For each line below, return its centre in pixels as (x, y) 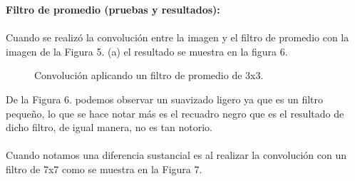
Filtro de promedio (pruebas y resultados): (113, 9)
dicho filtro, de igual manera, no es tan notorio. (109, 127)
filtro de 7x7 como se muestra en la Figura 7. (104, 169)
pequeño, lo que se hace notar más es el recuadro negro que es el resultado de (175, 113)
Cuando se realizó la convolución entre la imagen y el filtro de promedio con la (177, 37)
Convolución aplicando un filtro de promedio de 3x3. (149, 75)
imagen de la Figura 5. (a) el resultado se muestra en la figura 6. (147, 51)
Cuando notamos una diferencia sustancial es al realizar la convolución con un (176, 155)
